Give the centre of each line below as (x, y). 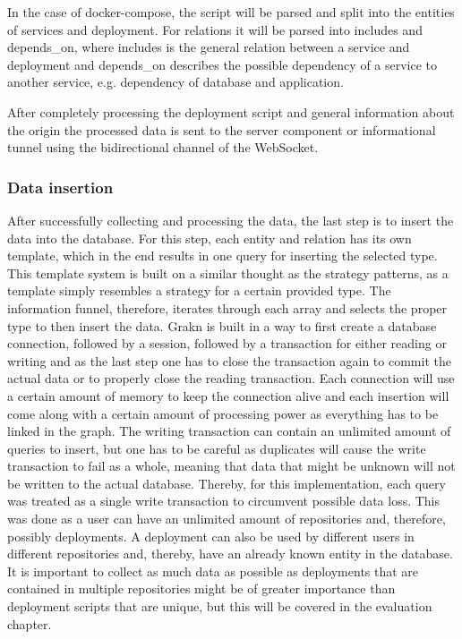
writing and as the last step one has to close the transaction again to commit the (229, 360)
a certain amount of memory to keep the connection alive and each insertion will (228, 395)
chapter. (30, 623)
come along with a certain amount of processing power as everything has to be (223, 413)
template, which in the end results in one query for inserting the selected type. (222, 256)
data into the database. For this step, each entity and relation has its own (210, 238)
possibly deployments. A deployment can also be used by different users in (211, 536)
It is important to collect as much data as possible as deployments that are (213, 571)
